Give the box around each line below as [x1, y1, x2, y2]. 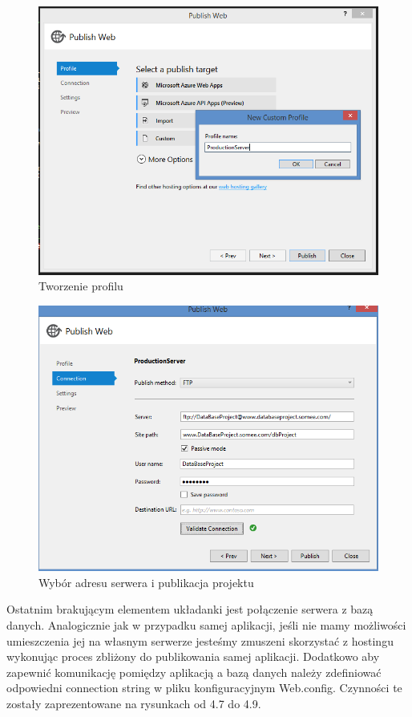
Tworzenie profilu [38, 277, 123, 294]
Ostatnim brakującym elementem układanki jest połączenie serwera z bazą [6, 601, 374, 618]
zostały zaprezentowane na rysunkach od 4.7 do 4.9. [6, 695, 261, 711]
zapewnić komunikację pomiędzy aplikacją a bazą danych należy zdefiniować [6, 663, 382, 680]
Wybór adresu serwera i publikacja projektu [38, 573, 254, 590]
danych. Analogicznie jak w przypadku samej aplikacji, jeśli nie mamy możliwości [6, 617, 406, 634]
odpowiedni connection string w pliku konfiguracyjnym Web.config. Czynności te [6, 679, 402, 696]
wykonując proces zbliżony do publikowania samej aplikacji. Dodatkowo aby [6, 648, 380, 665]
